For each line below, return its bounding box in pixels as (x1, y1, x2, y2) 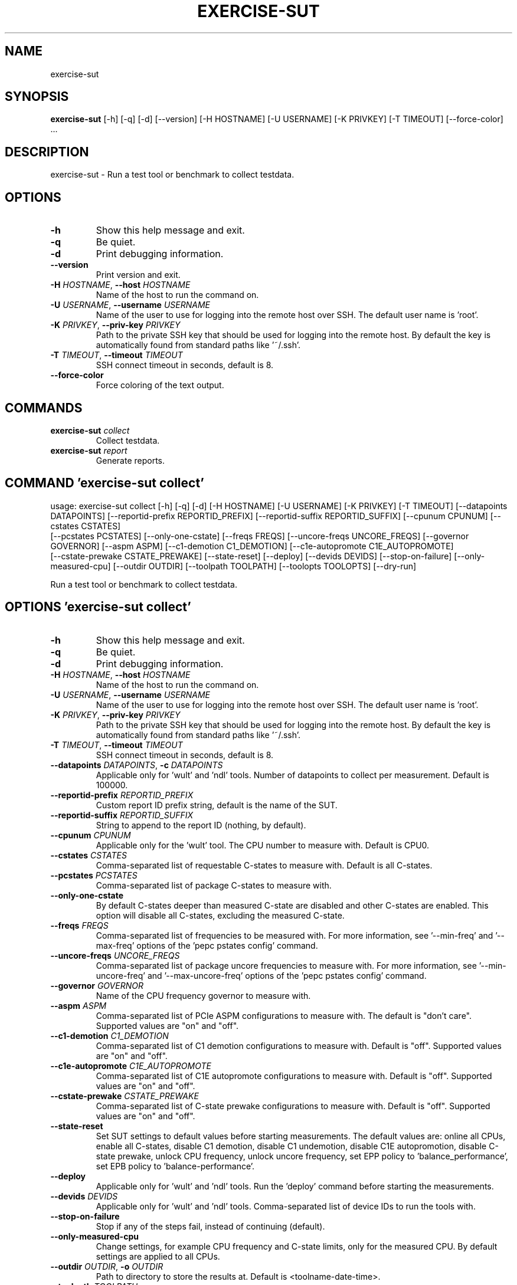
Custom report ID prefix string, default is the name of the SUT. (96, 799, 338, 810)
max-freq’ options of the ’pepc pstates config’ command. (96, 940, 318, 950)
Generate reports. (96, 455, 165, 466)
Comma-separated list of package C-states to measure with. (96, 880, 332, 890)
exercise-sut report (50, 445, 127, 455)
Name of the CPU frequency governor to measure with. (96, 990, 311, 1001)
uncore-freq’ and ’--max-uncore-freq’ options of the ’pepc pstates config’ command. (96, 970, 427, 981)
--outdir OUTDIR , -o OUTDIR (50, 1261, 163, 1271)
